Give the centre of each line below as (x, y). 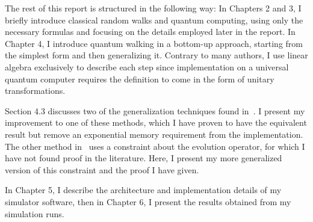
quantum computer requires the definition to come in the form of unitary (140, 79)
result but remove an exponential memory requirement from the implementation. (154, 134)
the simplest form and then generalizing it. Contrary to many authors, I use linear (156, 55)
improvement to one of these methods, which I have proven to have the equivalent (156, 122)
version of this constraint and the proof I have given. (102, 169)
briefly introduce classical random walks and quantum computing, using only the (154, 20)
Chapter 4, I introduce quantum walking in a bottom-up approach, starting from (154, 43)
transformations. (35, 91)
